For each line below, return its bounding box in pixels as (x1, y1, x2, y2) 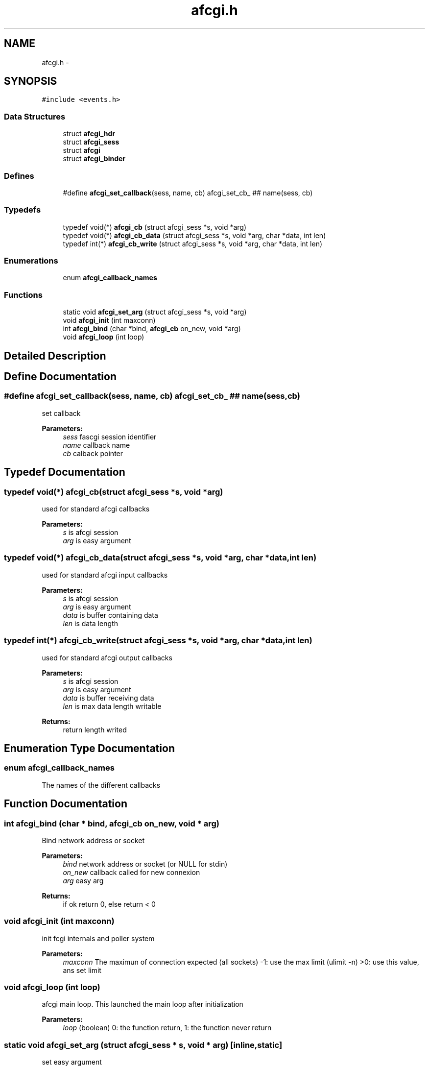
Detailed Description (4, 349, 106, 362)
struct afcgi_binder (63, 154, 126, 163)
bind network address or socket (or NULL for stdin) (63, 859, 228, 868)
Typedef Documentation (4, 466, 125, 479)
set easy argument (42, 1058, 102, 1067)
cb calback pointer (63, 449, 123, 458)
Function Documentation (4, 798, 127, 810)
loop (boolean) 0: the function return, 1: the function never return (63, 1023, 272, 1032)
